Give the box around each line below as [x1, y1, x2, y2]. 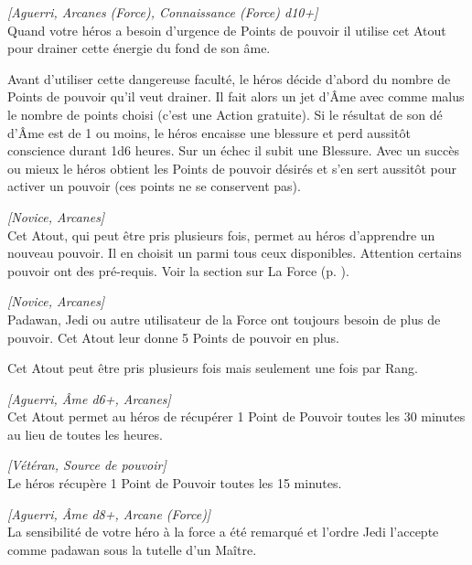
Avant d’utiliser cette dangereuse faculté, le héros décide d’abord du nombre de [7, 69, 451, 88]
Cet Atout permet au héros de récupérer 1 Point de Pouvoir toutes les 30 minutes [7, 407, 466, 426]
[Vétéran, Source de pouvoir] [7, 455, 166, 474]
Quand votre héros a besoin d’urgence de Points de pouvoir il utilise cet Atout [7, 20, 446, 39]
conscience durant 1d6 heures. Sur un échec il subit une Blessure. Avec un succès [7, 141, 459, 160]
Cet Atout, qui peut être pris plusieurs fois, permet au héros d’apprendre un [7, 225, 435, 244]
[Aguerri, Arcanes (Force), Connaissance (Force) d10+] [7, 3, 318, 21]
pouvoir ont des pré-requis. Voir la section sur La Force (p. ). [7, 261, 349, 280]
